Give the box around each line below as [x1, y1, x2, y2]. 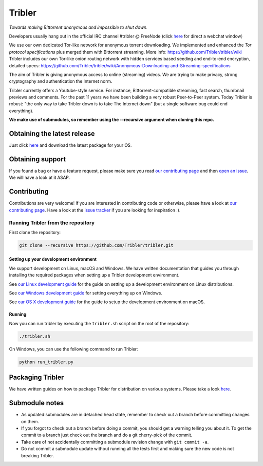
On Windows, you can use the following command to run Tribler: [9, 346, 138, 352]
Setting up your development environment [9, 256, 97, 262]
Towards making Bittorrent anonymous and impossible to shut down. [9, 24, 148, 30]
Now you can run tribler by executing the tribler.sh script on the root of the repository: [9, 320, 189, 326]
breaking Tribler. [21, 452, 55, 458]
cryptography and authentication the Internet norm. [9, 78, 113, 84]
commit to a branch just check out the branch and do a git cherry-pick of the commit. [21, 432, 192, 438]
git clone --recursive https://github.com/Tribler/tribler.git [19, 242, 174, 248]
